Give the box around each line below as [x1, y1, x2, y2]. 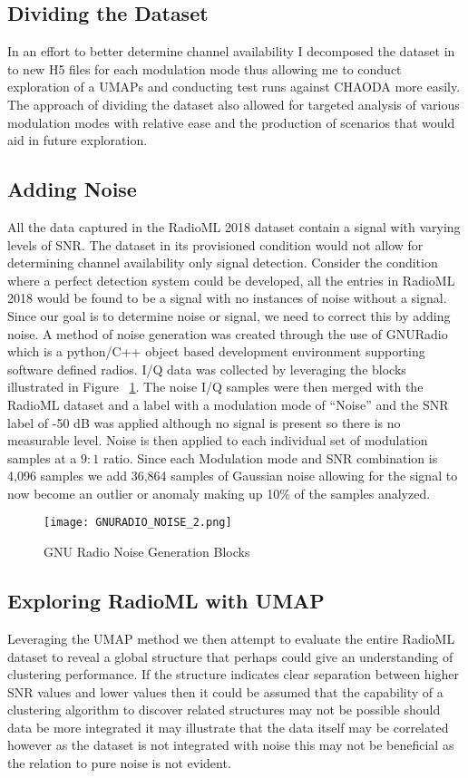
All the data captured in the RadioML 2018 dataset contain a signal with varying [7, 217, 461, 236]
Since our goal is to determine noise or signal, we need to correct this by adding [7, 306, 451, 325]
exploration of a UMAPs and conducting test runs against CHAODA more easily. [7, 77, 461, 96]
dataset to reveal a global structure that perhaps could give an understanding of [7, 647, 453, 666]
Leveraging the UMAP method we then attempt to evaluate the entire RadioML [7, 628, 455, 647]
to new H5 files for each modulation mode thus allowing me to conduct [7, 59, 402, 78]
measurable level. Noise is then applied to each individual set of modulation [7, 431, 428, 450]
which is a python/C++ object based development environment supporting [7, 342, 425, 361]
